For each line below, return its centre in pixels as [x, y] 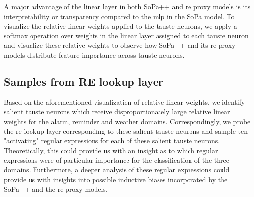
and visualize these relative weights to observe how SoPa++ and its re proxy [120, 45]
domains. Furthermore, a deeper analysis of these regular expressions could [117, 169]
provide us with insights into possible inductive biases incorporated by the [116, 179]
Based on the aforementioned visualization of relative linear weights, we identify [125, 102]
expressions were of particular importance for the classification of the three [117, 160]
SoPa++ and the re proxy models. [56, 189]
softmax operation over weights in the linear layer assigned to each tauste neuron [126, 35]
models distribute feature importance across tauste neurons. [94, 54]
